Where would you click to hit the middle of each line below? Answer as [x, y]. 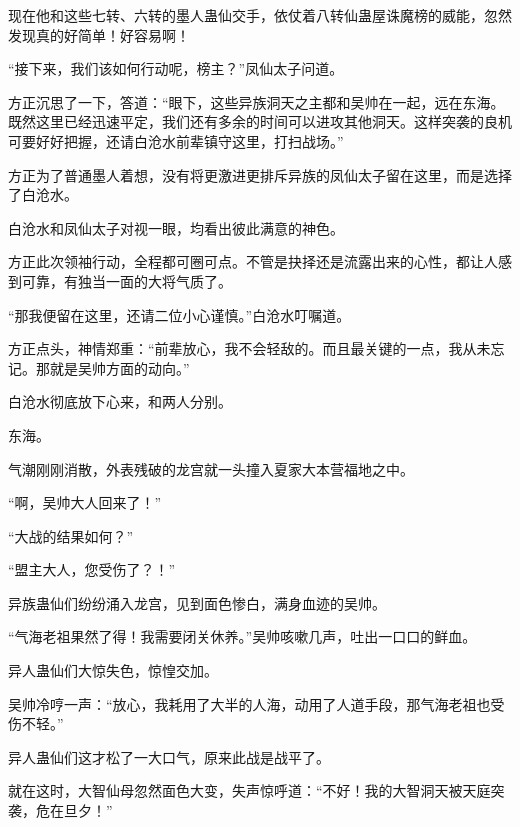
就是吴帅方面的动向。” [119, 367]
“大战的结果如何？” [71, 535]
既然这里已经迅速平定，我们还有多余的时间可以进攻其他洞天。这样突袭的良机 [260, 121]
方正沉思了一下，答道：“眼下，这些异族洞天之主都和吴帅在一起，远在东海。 [256, 101]
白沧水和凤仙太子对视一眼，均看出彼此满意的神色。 [176, 227]
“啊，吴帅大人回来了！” [85, 502]
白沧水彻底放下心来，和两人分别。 [120, 401]
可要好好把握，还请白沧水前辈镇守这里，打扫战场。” [176, 140]
